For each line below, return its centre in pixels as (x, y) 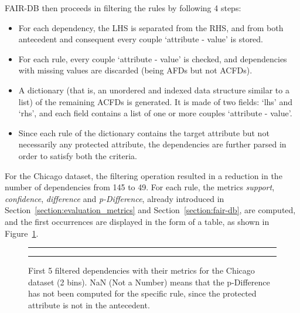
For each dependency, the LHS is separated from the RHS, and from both (151, 27)
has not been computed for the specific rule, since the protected (142, 293)
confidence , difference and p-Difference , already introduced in (115, 198)
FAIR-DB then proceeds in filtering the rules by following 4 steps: (123, 8)
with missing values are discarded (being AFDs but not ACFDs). (135, 70)
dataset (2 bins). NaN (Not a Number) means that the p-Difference (149, 282)
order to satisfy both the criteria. (78, 155)
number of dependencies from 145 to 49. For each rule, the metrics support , (140, 187)
